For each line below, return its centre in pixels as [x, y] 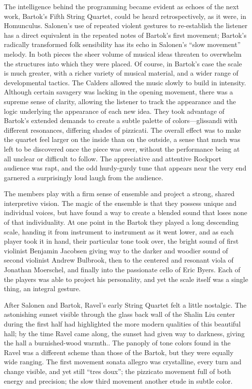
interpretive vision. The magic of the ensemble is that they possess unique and [120, 203]
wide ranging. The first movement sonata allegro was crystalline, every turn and [123, 362]
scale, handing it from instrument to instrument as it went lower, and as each [119, 231]
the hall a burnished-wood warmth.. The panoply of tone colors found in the [117, 343]
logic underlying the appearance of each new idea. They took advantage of [114, 111]
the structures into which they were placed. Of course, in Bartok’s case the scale [123, 63]
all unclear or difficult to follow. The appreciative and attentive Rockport [113, 158]
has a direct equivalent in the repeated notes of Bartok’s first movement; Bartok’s [125, 35]
